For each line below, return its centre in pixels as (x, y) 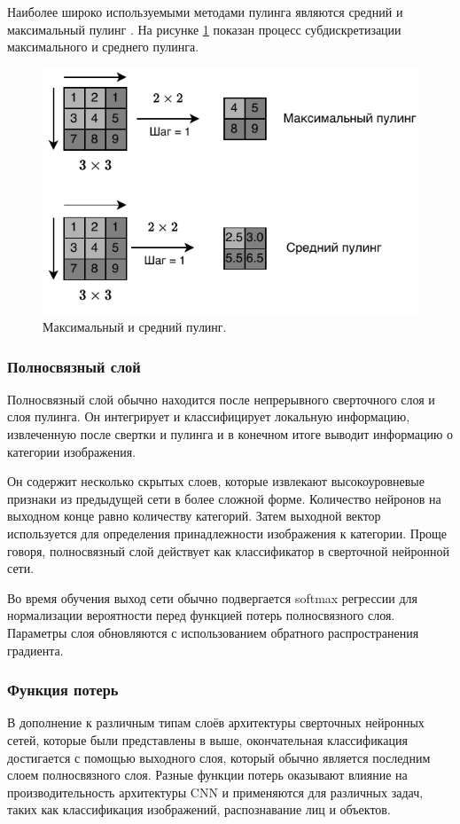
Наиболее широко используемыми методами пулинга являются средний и (205, 12)
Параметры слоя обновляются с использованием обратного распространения (213, 633)
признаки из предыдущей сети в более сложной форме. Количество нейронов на (224, 498)
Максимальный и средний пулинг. (135, 327)
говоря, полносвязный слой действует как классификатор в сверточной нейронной (228, 550)
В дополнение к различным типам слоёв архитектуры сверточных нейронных (216, 722)
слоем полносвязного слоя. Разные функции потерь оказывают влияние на (207, 775)
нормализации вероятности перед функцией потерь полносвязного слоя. (201, 615)
